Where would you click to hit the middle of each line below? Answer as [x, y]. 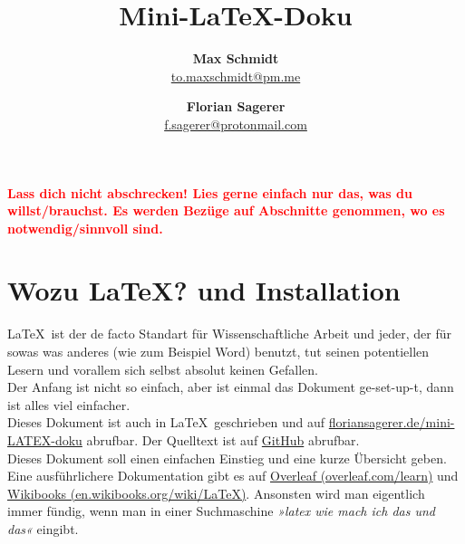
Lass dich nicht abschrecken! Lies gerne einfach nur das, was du [210, 192]
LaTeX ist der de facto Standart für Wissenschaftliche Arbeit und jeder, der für [230, 334]
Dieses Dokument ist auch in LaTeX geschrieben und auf [166, 422]
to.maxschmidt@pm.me [236, 76]
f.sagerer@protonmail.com [236, 124]
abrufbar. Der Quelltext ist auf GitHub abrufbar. [223, 439]
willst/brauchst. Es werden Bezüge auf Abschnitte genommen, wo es [226, 210]
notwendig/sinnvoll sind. [85, 228]
